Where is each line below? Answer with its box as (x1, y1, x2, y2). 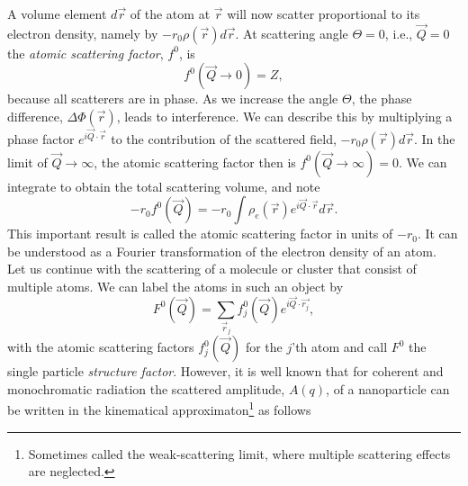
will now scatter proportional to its (227, 4, 420, 22)
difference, (7, 107, 63, 125)
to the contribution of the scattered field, (111, 129, 337, 148)
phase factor (7, 129, 75, 148)
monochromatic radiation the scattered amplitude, (7, 379, 285, 398)
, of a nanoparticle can (326, 379, 450, 398)
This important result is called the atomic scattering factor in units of (7, 224, 393, 243)
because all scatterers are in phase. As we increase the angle (7, 89, 338, 108)
